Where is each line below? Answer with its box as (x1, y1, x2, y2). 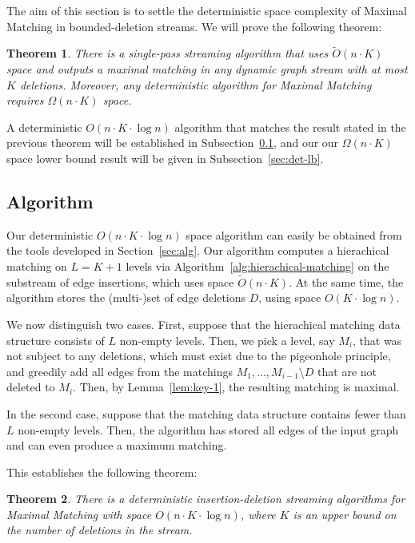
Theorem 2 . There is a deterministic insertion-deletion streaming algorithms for (6, 490, 405, 507)
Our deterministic (6, 226, 94, 243)
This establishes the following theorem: (6, 463, 198, 480)
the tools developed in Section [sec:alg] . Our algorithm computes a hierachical (6, 242, 389, 259)
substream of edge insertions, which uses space (6, 273, 234, 290)
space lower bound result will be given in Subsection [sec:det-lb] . (6, 149, 324, 166)
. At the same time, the (289, 273, 404, 290)
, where (240, 505, 276, 522)
